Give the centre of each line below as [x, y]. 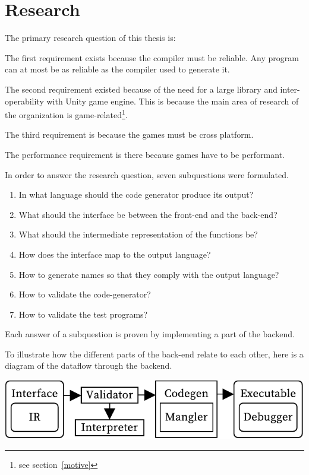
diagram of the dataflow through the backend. [89, 365]
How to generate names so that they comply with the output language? [149, 274]
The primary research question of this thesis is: [90, 38]
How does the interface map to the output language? [115, 254]
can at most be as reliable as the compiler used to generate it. [117, 69]
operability [24, 101]
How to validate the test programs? [83, 314]
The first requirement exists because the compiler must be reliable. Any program [152, 57]
